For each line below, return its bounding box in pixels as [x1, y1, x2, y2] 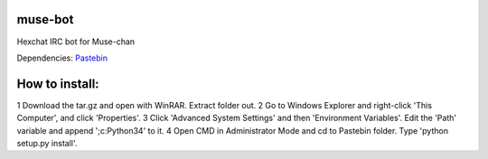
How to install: [16, 76, 99, 91]
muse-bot [16, 12, 74, 27]
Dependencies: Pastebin [16, 52, 108, 63]
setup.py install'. [16, 137, 78, 148]
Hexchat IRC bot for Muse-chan [16, 36, 136, 47]
